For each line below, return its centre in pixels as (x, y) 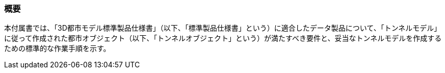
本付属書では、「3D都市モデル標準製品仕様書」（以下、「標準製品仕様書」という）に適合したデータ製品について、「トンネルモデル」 (223, 28)
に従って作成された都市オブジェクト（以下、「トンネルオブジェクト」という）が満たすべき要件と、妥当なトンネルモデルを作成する (223, 38)
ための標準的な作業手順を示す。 (57, 48)
